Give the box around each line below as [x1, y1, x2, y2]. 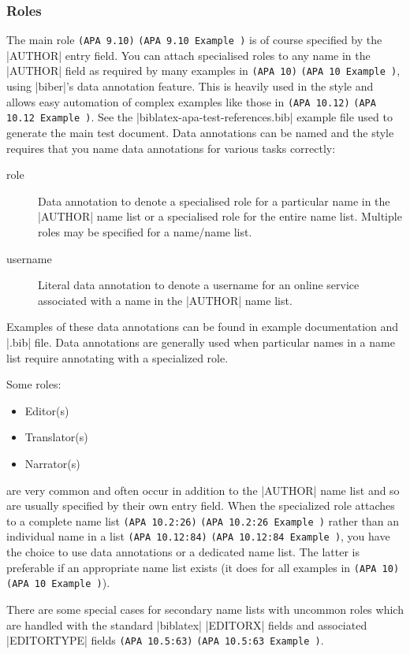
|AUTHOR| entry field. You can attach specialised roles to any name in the [6, 46, 371, 63]
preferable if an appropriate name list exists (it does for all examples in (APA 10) [6, 559, 400, 575]
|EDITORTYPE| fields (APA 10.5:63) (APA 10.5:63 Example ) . [6, 632, 324, 648]
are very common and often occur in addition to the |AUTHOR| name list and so [6, 481, 400, 498]
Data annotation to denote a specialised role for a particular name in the [38, 192, 390, 209]
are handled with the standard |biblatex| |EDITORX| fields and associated [6, 616, 367, 633]
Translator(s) [24, 429, 88, 445]
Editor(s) [24, 402, 69, 418]
